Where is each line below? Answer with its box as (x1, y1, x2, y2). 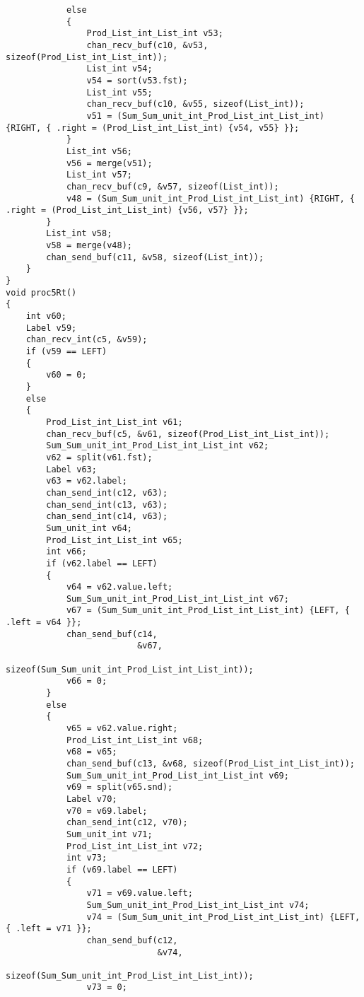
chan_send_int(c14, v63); (46, 511, 168, 522)
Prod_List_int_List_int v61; (46, 416, 183, 427)
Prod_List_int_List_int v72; (66, 841, 204, 851)
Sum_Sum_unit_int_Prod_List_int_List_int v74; (86, 899, 310, 910)
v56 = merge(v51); (66, 158, 153, 168)
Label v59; (25, 322, 77, 333)
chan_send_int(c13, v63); (46, 499, 168, 510)
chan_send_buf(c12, (86, 935, 178, 945)
